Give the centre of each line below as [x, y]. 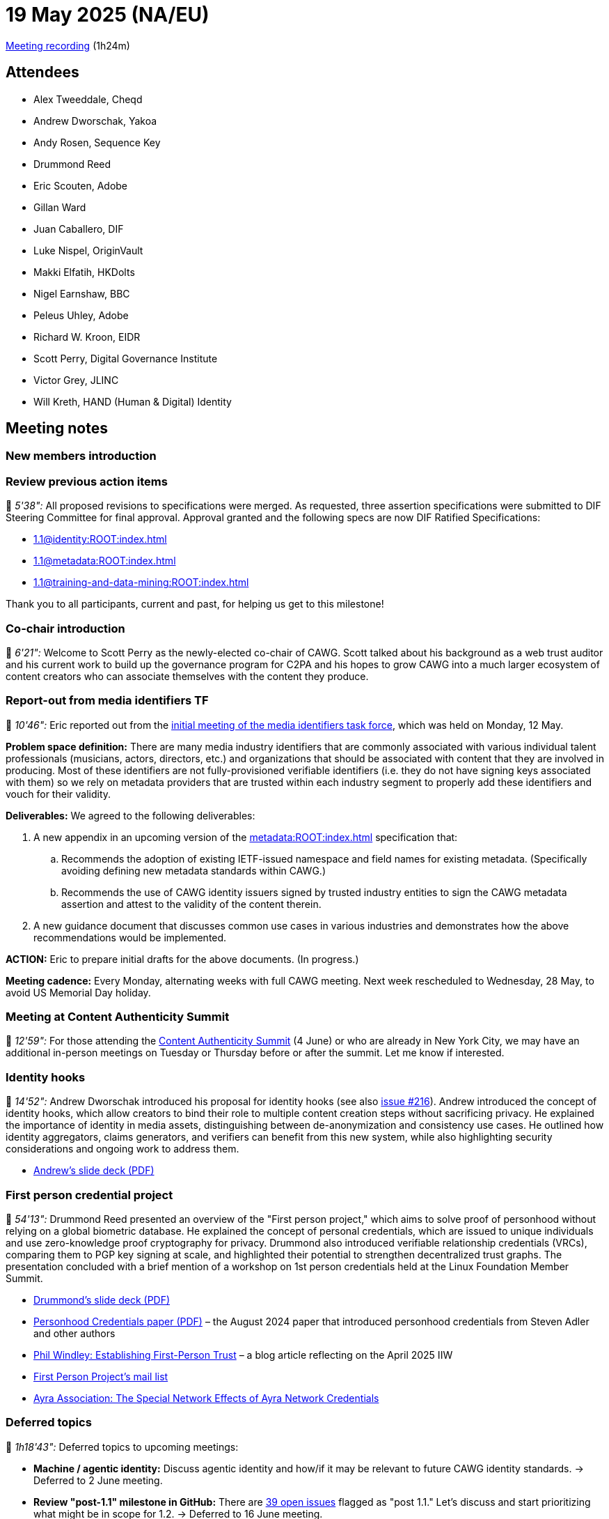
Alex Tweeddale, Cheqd [88, 99]
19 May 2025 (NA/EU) [108, 15]
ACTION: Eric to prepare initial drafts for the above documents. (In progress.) [182, 959]
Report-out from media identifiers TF [107, 701]
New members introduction [81, 456]
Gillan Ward [60, 207]
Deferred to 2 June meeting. [98, 1480]
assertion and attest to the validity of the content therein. [191, 904]
